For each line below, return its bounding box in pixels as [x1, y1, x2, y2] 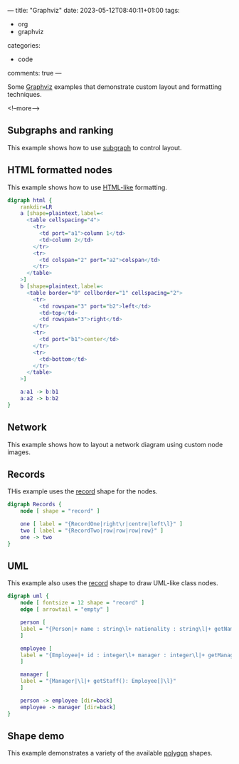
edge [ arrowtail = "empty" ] [20, 606, 110, 613]
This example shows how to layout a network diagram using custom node [7, 440, 223, 449]
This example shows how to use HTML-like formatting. [7, 183, 167, 192]
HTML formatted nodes [7, 164, 113, 177]
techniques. [7, 90, 42, 98]
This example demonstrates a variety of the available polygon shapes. [7, 749, 213, 758]
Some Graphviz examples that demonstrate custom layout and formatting [7, 83, 222, 91]
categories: [7, 41, 41, 49]
